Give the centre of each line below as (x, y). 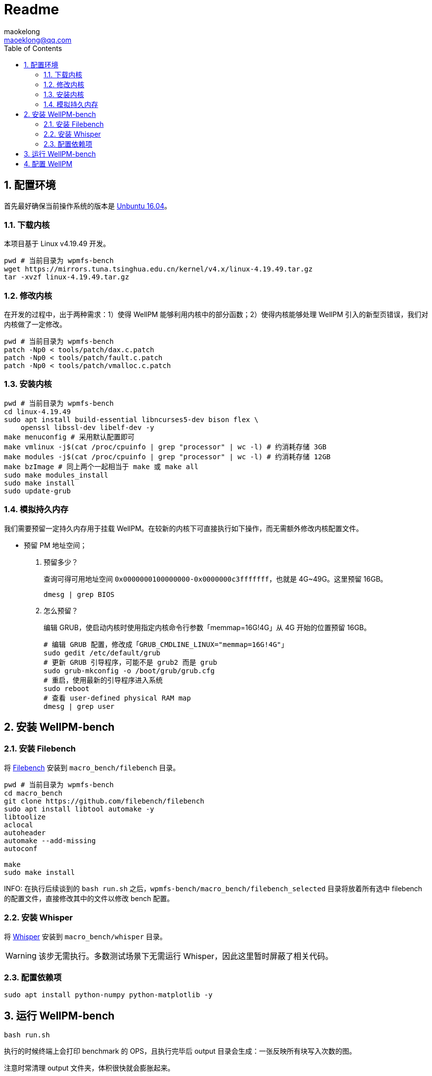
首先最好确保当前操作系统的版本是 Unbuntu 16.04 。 (88, 206)
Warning (21, 955)
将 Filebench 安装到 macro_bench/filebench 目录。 (92, 767)
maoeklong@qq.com (38, 40)
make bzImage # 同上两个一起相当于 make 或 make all (101, 466)
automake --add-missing (50, 840)
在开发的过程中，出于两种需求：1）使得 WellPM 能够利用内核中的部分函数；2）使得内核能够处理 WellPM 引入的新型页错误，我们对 (216, 315)
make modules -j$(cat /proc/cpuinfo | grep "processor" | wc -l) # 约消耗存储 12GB (168, 457)
